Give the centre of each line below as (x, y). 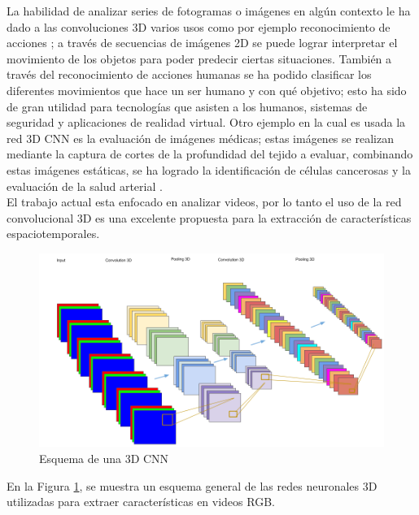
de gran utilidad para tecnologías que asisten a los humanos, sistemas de (187, 106)
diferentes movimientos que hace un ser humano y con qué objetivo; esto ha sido (207, 90)
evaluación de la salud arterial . (85, 186)
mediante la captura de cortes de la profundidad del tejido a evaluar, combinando (210, 154)
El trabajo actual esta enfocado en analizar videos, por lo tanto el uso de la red (204, 202)
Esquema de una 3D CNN (104, 458)
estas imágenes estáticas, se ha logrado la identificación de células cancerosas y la (209, 169)
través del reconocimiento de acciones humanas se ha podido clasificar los (189, 74)
